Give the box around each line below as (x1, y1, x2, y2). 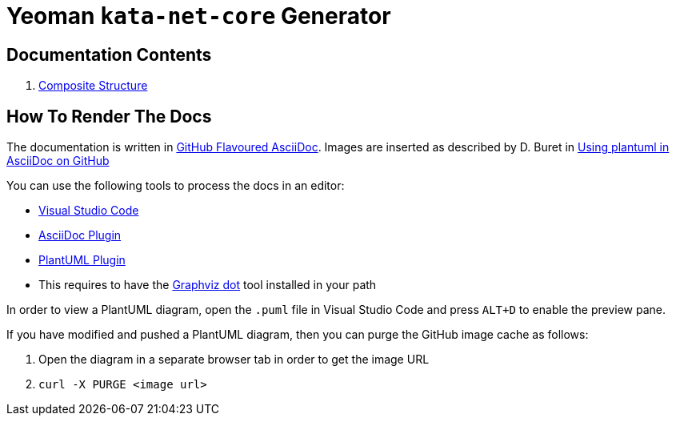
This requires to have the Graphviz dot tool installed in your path (38, 278, 377, 292)
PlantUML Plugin (38, 253, 126, 267)
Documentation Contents (6, 44, 212, 65)
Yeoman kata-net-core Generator (6, 2, 391, 30)
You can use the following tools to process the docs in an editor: (6, 179, 345, 193)
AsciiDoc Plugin (38, 228, 122, 243)
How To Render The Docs (6, 106, 212, 127)
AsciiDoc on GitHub (6, 154, 110, 168)
